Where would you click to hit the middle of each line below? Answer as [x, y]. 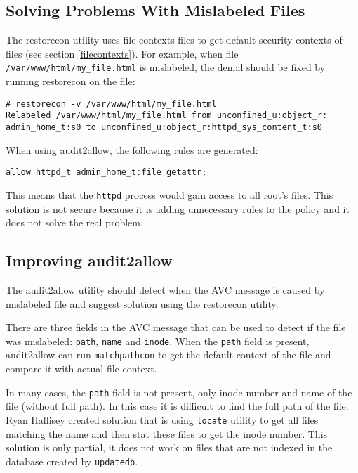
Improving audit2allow [89, 260]
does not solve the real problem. [74, 222]
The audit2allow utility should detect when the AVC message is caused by [165, 289]
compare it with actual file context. [81, 368]
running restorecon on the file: [71, 81]
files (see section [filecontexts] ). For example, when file [122, 53]
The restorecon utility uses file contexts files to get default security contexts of [174, 40]
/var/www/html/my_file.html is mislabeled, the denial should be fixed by [166, 67]
